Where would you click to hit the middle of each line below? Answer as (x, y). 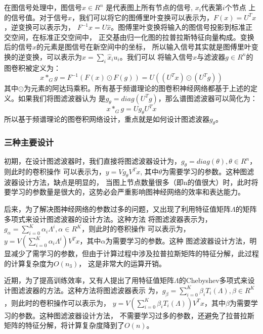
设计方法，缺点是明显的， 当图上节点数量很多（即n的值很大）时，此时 (135, 182)
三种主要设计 (29, 142)
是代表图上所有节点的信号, (149, 7)
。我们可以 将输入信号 (156, 56)
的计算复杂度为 (29, 263)
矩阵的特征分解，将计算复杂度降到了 (64, 325)
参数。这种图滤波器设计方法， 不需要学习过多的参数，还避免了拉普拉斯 (136, 315)
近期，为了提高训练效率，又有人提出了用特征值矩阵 (89, 280)
